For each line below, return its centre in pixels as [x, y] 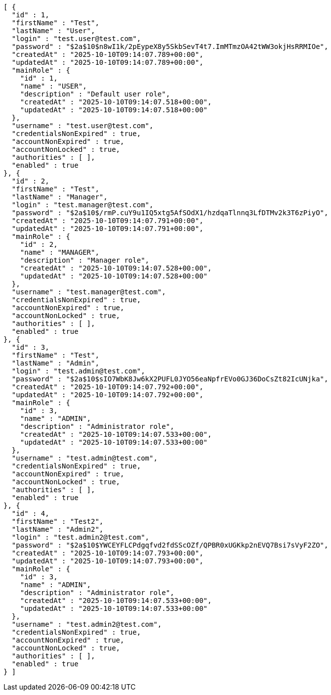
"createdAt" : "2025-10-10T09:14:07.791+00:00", [107, 221]
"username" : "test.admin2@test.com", [87, 624]
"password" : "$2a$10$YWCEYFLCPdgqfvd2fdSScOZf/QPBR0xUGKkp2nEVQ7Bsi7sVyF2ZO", [170, 545]
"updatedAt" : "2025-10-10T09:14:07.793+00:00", [107, 561]
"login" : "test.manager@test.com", [83, 205]
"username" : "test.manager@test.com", [89, 292]
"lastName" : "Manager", [60, 197]
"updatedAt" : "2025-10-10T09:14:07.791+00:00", [107, 229]
